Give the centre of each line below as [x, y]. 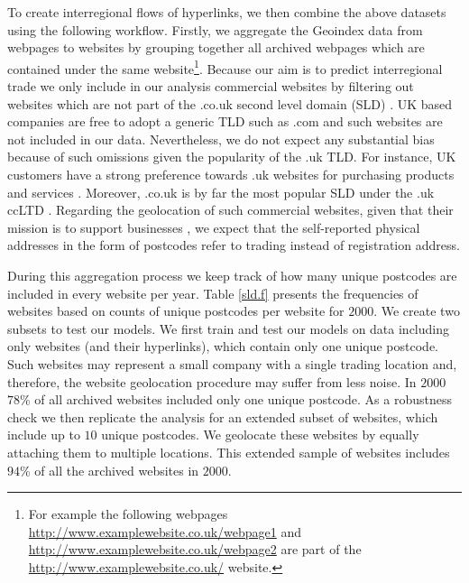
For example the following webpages [128, 514]
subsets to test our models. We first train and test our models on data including [228, 328]
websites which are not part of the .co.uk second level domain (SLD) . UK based [230, 103]
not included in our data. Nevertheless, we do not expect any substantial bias [221, 139]
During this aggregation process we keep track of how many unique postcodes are [232, 275]
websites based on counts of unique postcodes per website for [176, 311]
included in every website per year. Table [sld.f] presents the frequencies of [213, 293]
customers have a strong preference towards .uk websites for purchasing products [231, 174]
